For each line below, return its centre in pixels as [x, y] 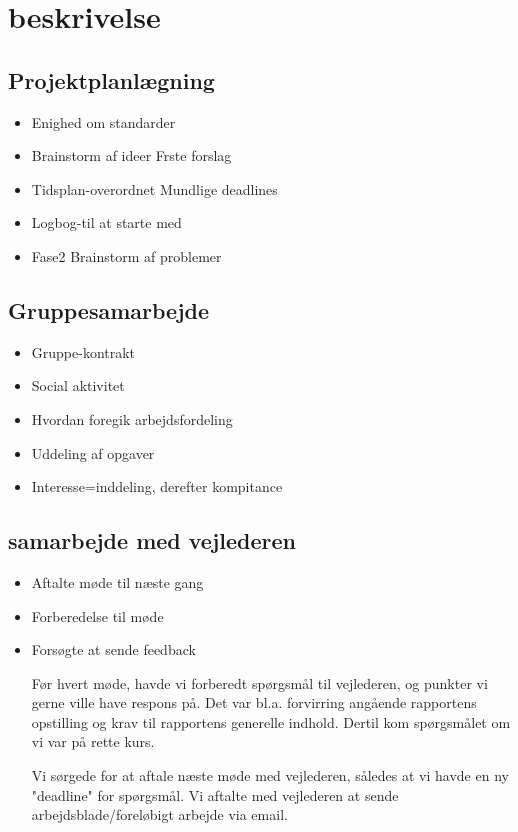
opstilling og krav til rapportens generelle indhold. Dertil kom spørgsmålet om [271, 721]
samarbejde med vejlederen [152, 540]
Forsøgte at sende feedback [113, 649]
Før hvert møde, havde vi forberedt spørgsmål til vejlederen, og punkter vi [259, 682]
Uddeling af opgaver [93, 452]
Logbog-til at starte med [106, 222]
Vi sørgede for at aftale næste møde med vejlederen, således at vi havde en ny [270, 775]
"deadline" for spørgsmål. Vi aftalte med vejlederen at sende [215, 794]
